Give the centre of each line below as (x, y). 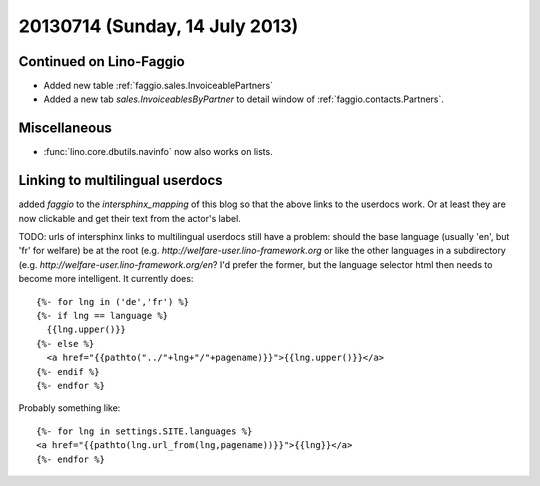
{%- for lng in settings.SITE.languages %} (144, 431)
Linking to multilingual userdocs (121, 180)
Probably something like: (69, 408)
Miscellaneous (65, 128)
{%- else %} (65, 343)
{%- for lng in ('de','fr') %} (113, 301)
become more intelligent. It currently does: (106, 279)
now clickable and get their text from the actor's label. (130, 218)
